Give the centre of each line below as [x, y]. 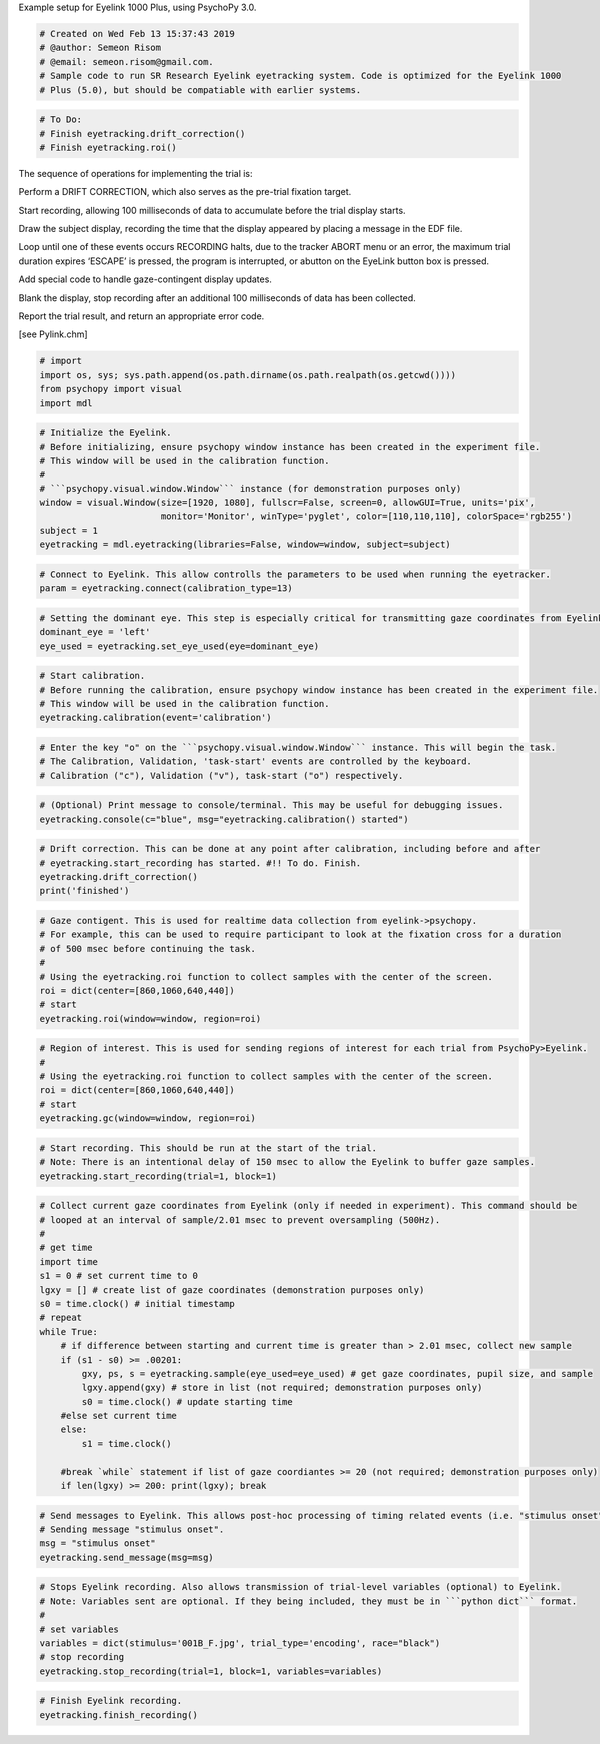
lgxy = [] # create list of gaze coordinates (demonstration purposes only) [232, 1289]
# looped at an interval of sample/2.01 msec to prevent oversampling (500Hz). [240, 1219]
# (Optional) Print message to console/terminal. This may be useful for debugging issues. [271, 805]
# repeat [61, 1318]
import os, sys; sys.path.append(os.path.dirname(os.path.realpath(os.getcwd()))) [248, 374]
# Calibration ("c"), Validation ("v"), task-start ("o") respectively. [221, 775]
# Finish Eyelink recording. [111, 1701]
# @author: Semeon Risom [100, 48]
